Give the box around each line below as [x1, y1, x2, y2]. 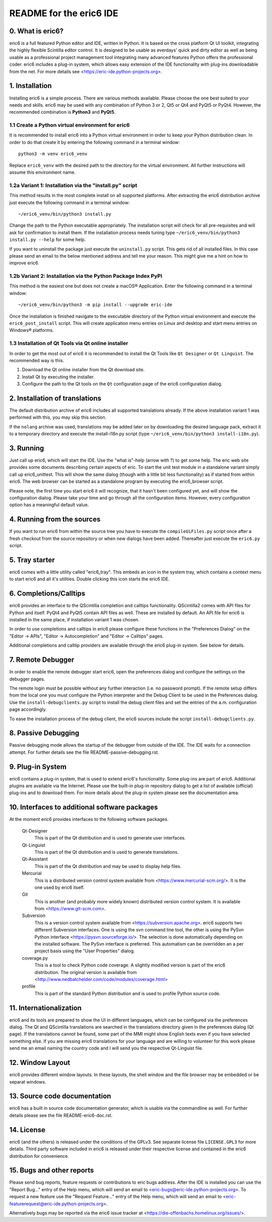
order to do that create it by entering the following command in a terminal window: [9, 139, 180, 145]
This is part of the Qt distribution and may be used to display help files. [34, 863, 181, 869]
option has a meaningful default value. [9, 502, 89, 508]
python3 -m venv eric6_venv [18, 151, 88, 157]
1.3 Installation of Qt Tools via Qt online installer [9, 340, 128, 347]
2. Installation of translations [9, 394, 102, 403]
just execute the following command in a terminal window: [9, 200, 130, 206]
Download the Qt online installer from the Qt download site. [22, 367, 145, 373]
